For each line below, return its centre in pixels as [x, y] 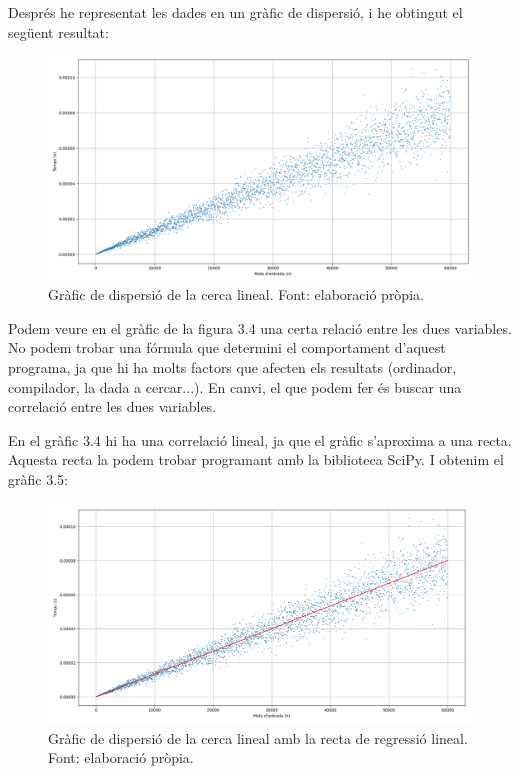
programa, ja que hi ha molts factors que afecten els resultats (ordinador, [232, 366]
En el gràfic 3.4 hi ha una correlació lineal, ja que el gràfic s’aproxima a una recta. [260, 439]
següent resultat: [58, 31]
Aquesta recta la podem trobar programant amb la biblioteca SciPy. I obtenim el [256, 459]
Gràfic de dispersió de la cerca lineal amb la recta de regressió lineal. [258, 737]
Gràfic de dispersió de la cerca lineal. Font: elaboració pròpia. [236, 294]
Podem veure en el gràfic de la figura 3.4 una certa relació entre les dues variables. [260, 327]
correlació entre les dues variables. [112, 406]
